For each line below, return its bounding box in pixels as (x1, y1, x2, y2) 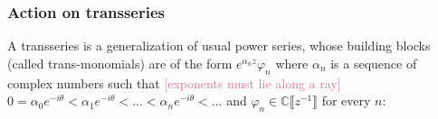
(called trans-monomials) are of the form (7, 53, 233, 72)
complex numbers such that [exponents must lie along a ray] (7, 73, 341, 92)
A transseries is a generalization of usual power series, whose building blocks (7, 36, 431, 55)
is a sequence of (330, 53, 417, 72)
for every (321, 91, 371, 110)
